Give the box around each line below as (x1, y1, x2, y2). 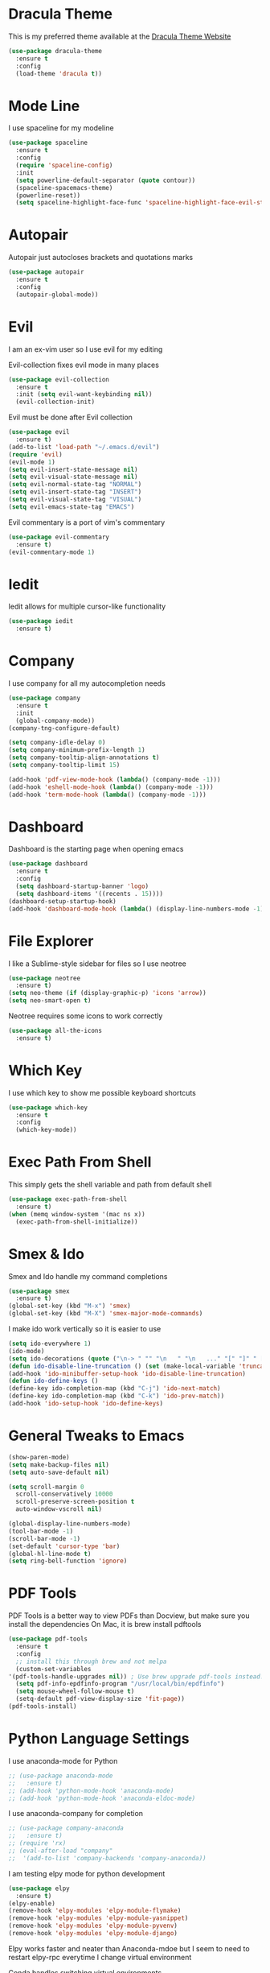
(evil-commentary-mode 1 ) (8, 548, 95, 556)
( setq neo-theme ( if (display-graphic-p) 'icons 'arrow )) (8, 989, 207, 997)
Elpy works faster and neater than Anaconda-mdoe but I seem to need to (8, 1943, 251, 1953)
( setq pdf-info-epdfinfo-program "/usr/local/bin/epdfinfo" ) (15, 1680, 225, 1688)
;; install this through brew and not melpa (15, 1657, 167, 1665)
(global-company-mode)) (15, 716, 95, 724)
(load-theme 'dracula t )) (15, 69, 103, 77)
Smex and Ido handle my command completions (8, 1271, 168, 1281)
